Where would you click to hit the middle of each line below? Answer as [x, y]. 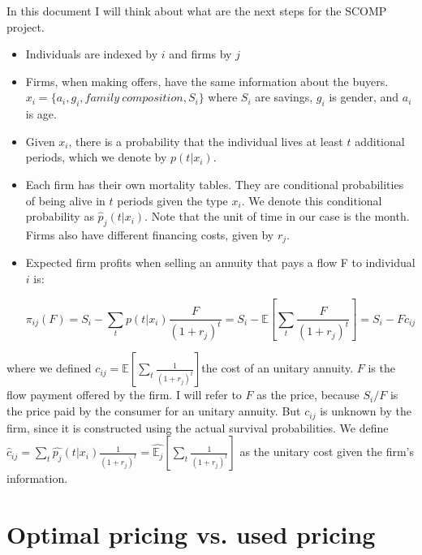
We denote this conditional [315, 200]
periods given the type [172, 200]
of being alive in [65, 200]
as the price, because [308, 395]
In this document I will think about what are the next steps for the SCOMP [197, 11]
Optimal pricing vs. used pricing [191, 533]
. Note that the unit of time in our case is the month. [277, 216]
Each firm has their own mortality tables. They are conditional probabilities [215, 184]
